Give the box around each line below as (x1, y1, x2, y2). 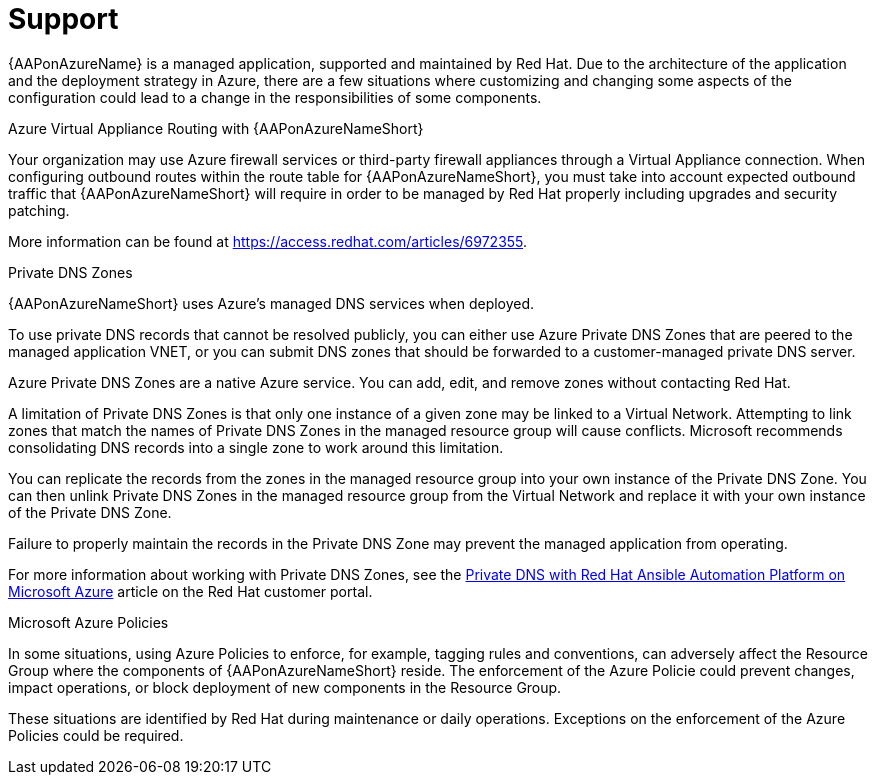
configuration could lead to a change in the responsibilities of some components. (8, 88, 542, 106)
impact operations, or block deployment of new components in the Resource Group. (8, 678, 562, 696)
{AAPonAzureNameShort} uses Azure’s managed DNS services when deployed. (8, 294, 535, 312)
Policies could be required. (8, 726, 184, 744)
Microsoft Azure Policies (8, 613, 169, 631)
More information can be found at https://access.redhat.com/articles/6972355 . (8, 232, 528, 250)
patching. (8, 201, 70, 219)
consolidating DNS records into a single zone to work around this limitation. (8, 438, 504, 456)
